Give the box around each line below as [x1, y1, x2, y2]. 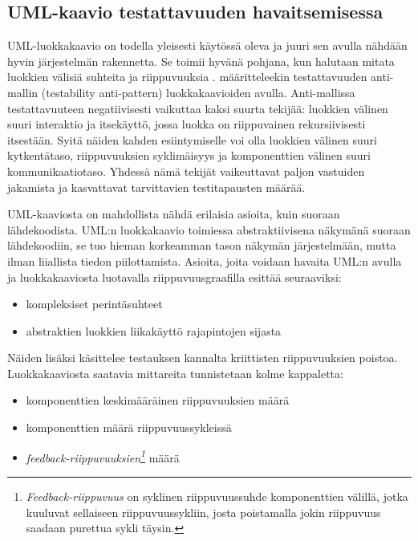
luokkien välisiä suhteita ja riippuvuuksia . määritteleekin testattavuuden [7, 68, 367, 85]
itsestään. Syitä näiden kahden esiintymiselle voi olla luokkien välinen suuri [7, 131, 377, 148]
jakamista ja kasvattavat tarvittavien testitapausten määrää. [7, 178, 306, 195]
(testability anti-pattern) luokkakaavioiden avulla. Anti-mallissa [41, 83, 355, 100]
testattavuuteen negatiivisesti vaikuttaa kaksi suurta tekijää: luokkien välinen [7, 100, 388, 116]
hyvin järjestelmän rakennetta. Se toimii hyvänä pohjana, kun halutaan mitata [7, 52, 395, 69]
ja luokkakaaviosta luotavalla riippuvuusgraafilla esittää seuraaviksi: [7, 268, 342, 285]
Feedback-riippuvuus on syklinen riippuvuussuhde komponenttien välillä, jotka [26, 487, 408, 504]
